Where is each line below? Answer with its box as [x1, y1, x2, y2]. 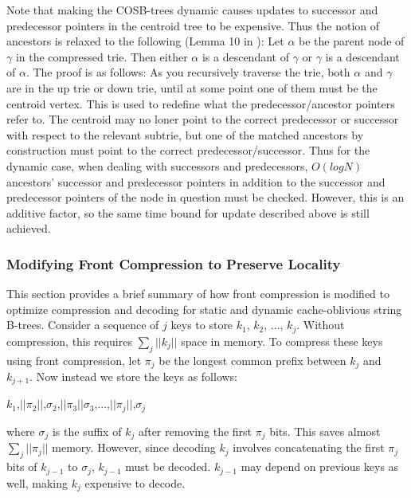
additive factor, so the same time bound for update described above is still [6, 204, 370, 221]
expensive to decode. [84, 474, 186, 491]
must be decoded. [125, 458, 211, 475]
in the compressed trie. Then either [15, 48, 188, 65]
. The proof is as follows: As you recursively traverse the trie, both [25, 64, 350, 80]
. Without [296, 316, 345, 333]
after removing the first [138, 422, 252, 439]
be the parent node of [299, 33, 405, 49]
